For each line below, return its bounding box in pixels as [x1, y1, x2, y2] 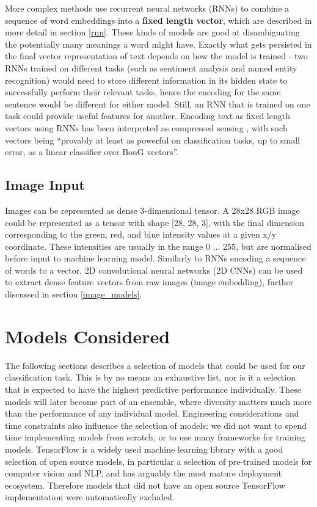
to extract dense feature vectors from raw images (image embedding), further [5, 275, 294, 288]
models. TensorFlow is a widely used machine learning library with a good [5, 442, 283, 455]
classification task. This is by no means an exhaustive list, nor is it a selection [5, 371, 296, 384]
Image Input [5, 175, 85, 194]
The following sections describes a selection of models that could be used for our [5, 359, 305, 371]
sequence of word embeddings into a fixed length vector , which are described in [5, 13, 312, 26]
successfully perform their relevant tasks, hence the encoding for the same [5, 86, 281, 98]
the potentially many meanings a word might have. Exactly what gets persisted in [5, 37, 312, 50]
